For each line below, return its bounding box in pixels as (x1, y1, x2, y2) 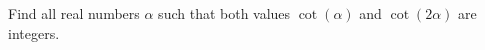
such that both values (158, 3, 291, 23)
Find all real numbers (8, 3, 140, 23)
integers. (8, 22, 60, 43)
